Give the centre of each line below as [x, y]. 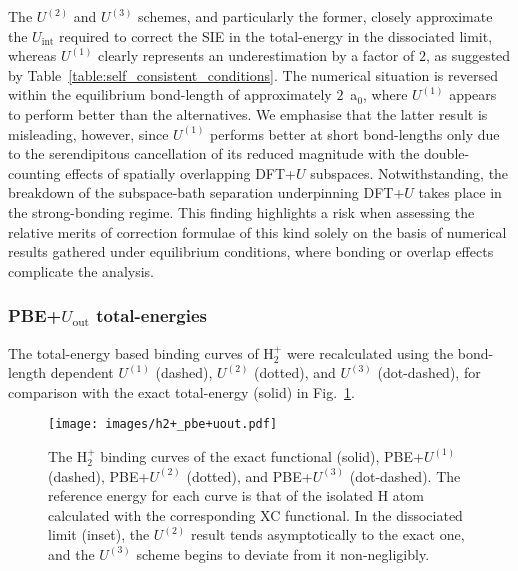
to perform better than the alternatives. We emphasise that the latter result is [248, 113]
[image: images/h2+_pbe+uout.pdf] [163, 424]
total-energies [151, 315]
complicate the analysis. [81, 270]
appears [473, 94]
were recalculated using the [370, 352]
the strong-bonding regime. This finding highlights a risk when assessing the [241, 211]
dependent [82, 372]
